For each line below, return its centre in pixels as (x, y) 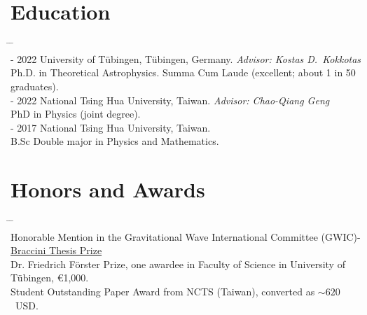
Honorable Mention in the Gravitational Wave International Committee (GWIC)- (186, 236)
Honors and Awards (108, 189)
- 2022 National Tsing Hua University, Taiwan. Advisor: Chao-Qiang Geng (170, 100)
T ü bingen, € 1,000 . (50, 278)
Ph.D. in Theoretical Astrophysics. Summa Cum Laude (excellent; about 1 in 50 (183, 72)
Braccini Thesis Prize (56, 250)
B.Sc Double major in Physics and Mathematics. (115, 141)
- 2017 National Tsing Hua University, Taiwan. (111, 127)
